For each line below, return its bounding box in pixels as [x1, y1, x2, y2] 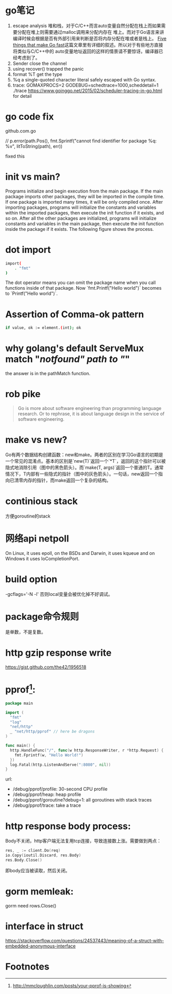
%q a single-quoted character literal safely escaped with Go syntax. [12, 76, 157, 82]
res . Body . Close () [5, 858, 42, 863]
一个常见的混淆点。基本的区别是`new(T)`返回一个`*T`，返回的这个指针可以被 [5, 458, 166, 464]
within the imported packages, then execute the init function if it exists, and [5, 209, 164, 215]
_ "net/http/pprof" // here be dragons [10, 729, 95, 734]
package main [5, 701, 33, 706]
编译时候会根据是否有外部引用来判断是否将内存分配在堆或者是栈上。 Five [12, 35, 167, 41]
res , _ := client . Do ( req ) [5, 848, 60, 853]
